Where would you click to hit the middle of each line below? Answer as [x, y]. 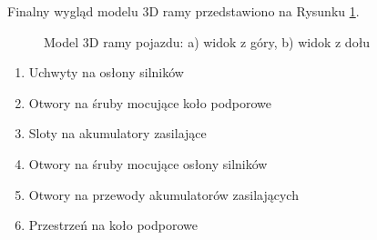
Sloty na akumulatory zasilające [117, 133]
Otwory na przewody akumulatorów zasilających [163, 194]
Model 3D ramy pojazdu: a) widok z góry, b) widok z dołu [207, 41]
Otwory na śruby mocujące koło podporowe [150, 102]
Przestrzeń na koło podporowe [113, 225]
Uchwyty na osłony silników [106, 72]
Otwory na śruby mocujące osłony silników [148, 163]
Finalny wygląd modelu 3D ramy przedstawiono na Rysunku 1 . [183, 11]
